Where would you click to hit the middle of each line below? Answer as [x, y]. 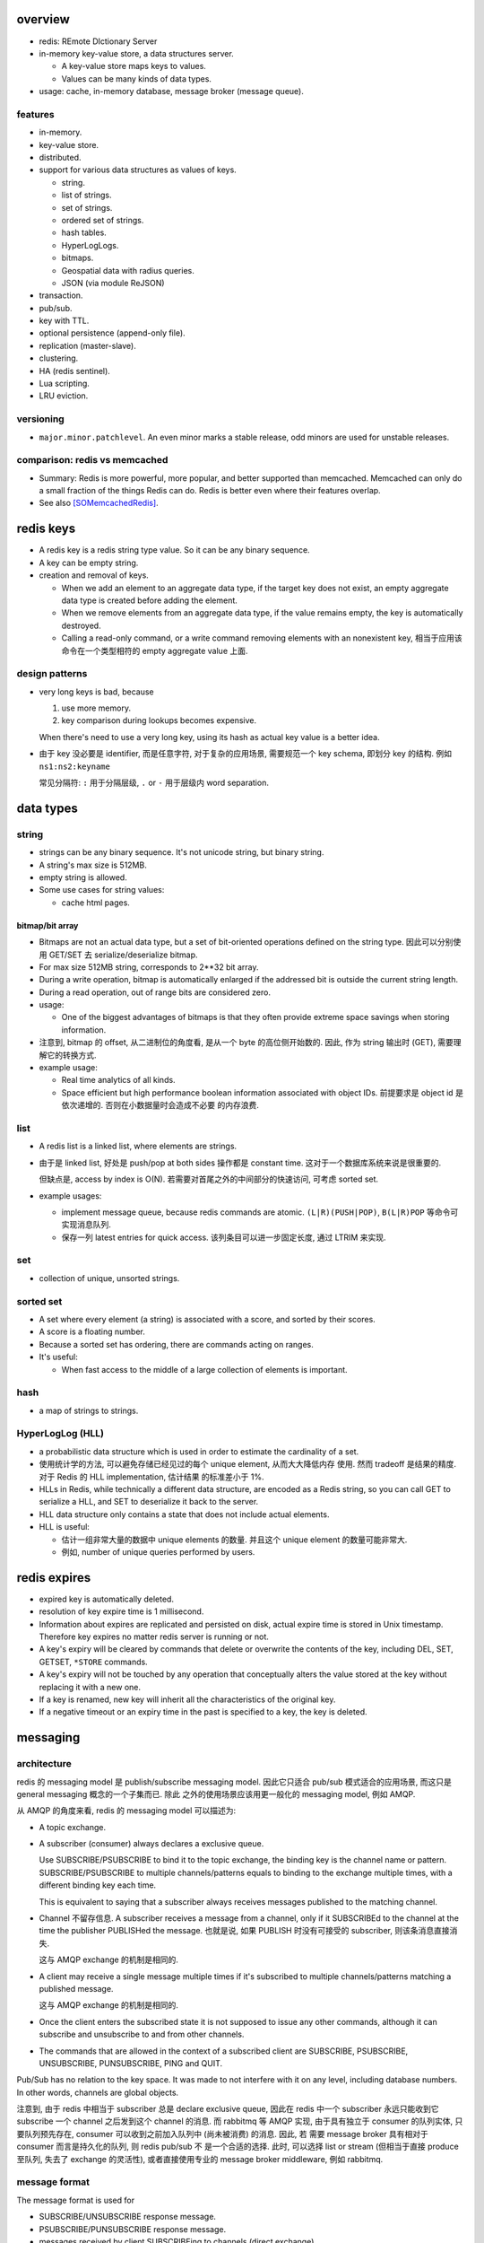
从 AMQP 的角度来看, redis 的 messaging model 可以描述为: [126, 1811]
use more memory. [96, 708]
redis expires [54, 1578]
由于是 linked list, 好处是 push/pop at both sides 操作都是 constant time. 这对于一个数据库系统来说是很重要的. [240, 1163]
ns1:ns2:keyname [75, 766]
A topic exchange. [73, 1827]
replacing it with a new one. [90, 1687]
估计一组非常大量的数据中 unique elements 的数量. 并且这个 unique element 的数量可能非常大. [234, 1540]
